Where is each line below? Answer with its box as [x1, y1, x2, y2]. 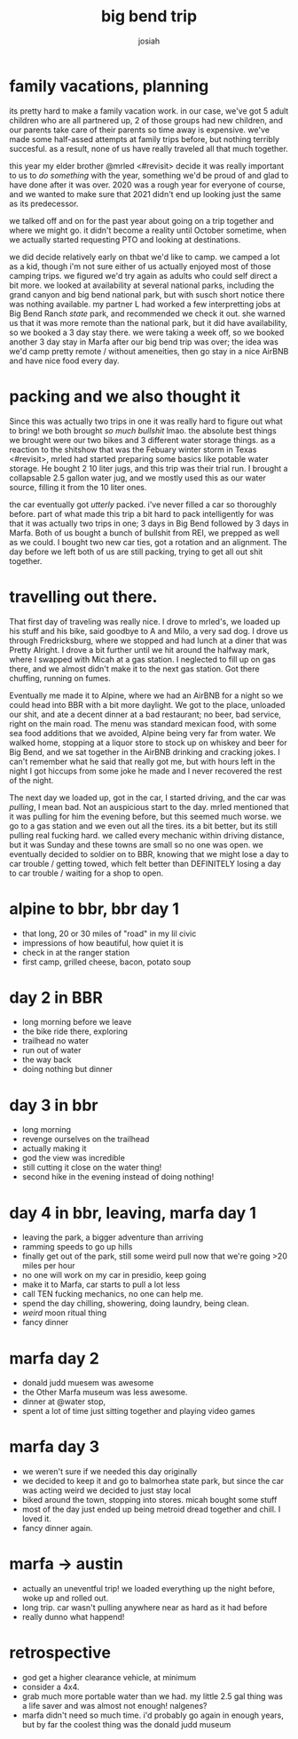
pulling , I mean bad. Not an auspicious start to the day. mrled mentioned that [9, 801, 289, 812]
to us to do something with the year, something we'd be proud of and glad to [9, 170, 289, 180]
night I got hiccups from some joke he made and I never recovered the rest [9, 766, 282, 776]
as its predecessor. [9, 198, 79, 209]
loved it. [21, 1513, 51, 1524]
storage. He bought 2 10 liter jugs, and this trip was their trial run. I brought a [9, 463, 288, 473]
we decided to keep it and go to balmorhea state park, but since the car [21, 1476, 285, 1487]
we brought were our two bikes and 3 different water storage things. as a [9, 434, 276, 445]
